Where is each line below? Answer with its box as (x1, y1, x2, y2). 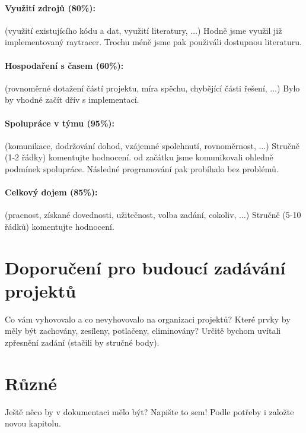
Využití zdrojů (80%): (5, 1, 95, 14)
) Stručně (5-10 (246, 208, 301, 221)
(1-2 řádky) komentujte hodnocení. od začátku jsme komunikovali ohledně (5, 151, 273, 163)
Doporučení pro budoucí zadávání (5, 255, 286, 279)
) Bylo (277, 81, 300, 94)
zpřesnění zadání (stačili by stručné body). (5, 336, 160, 349)
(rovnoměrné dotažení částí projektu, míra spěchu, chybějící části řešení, (5, 81, 267, 94)
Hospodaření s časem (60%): (5, 59, 124, 71)
